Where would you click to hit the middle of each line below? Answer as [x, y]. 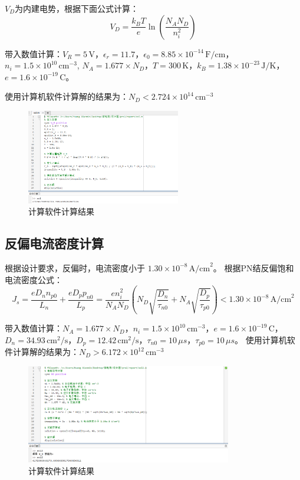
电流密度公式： [34, 279]
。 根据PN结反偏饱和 [253, 267]
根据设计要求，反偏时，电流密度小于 [75, 267]
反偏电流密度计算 [54, 243]
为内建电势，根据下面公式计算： [77, 8]
